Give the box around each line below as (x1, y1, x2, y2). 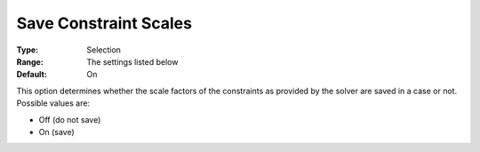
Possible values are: (16, 98, 91, 108)
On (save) (38, 126, 75, 137)
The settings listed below (86, 56, 179, 67)
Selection (86, 44, 122, 55)
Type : (16, 44, 39, 55)
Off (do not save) (38, 114, 101, 124)
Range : (16, 56, 44, 67)
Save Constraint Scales (16, 13, 193, 33)
